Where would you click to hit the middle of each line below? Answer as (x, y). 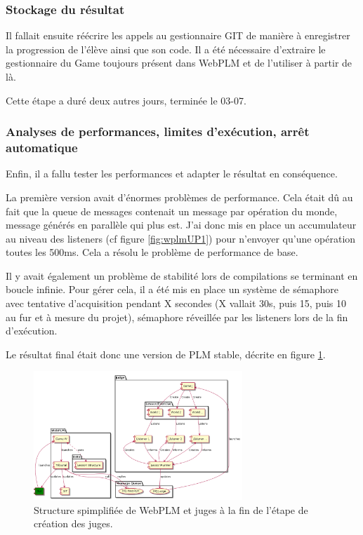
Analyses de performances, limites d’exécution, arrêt (158, 131)
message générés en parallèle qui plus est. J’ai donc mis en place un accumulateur (181, 225)
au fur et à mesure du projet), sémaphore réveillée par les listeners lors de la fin (177, 317)
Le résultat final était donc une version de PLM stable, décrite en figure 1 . (166, 354)
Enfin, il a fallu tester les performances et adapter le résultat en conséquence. (172, 174)
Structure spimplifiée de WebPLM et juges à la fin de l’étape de (171, 509)
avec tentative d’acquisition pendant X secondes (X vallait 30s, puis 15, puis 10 (176, 303)
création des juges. (73, 523)
